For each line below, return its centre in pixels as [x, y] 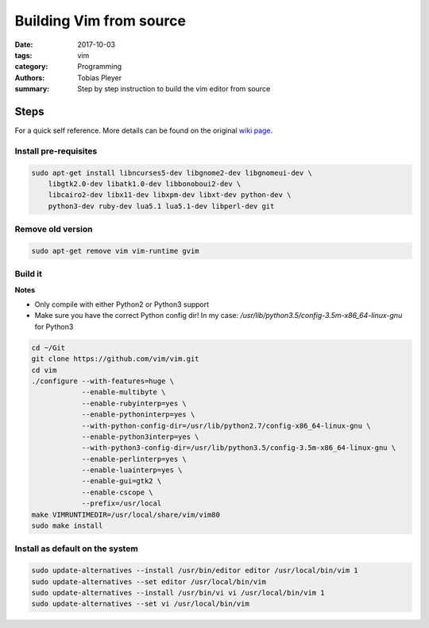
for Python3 [54, 327]
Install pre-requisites [56, 151]
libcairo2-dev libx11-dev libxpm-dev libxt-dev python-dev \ [170, 195]
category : [31, 67]
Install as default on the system [76, 549]
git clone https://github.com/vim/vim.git [115, 359]
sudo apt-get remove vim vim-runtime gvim [115, 251]
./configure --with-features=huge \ [103, 381]
